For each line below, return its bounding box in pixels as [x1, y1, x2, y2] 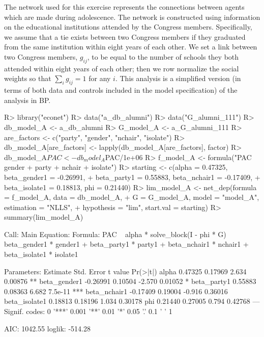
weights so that [4, 73, 51, 84]
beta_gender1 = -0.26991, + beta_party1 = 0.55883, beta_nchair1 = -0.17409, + [4, 171, 260, 182]
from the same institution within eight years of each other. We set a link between [4, 41, 257, 52]
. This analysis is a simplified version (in [115, 73, 241, 84]
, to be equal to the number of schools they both [87, 51, 239, 62]
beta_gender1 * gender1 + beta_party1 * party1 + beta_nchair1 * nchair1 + [4, 239, 249, 249]
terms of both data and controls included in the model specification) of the [4, 85, 238, 95]
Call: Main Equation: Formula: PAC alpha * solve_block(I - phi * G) [4, 228, 226, 239]
